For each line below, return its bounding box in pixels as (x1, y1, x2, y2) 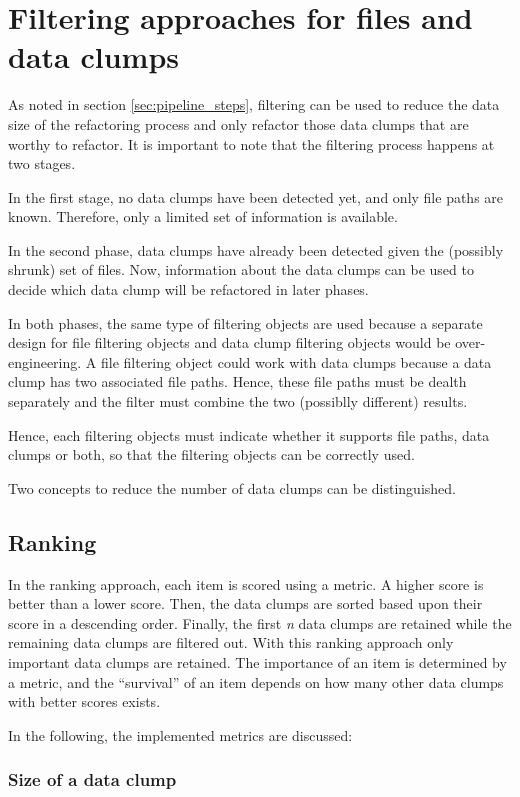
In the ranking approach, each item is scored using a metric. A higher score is (8, 573, 484, 594)
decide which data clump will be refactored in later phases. (8, 279, 369, 300)
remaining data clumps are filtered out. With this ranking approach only (8, 632, 454, 653)
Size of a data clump (8, 767, 177, 792)
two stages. (8, 153, 76, 174)
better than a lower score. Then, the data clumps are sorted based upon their (8, 593, 483, 614)
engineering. (8, 351, 82, 372)
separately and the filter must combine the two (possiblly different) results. (8, 391, 468, 412)
